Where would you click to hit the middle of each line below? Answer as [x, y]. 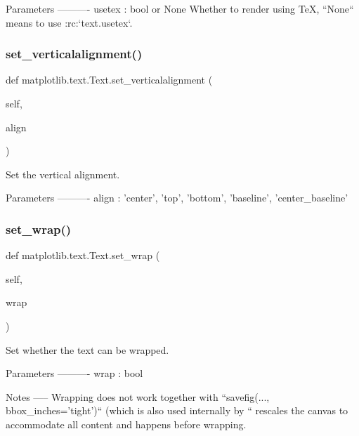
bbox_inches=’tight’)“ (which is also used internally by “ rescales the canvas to [177, 410]
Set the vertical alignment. [63, 174]
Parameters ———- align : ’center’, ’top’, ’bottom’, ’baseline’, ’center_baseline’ [177, 198]
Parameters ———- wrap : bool [74, 373]
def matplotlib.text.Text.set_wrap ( [83, 255]
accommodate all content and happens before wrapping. [126, 424]
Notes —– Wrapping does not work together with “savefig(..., [138, 396]
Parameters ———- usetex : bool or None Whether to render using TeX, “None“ [180, 8]
